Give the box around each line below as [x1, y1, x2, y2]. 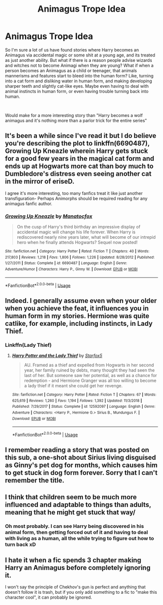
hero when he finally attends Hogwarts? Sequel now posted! [16, 240, 138, 246]
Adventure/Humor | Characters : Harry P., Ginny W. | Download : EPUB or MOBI [5, 267, 138, 272]
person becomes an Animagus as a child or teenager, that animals [5, 67, 137, 74]
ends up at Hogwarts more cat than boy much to [5, 162, 154, 170]
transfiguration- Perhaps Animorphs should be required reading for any [5, 195, 148, 201]
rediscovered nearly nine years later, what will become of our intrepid [16, 234, 156, 240]
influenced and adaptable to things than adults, [5, 500, 151, 509]
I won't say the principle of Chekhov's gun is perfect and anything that [5, 584, 146, 590]
